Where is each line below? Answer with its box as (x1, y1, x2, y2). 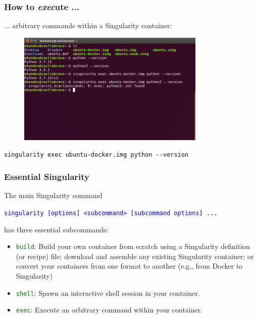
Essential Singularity (4, 170, 89, 182)
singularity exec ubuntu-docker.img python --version (4, 151, 189, 159)
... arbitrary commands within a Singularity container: (4, 20, 172, 31)
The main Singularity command (4, 190, 102, 201)
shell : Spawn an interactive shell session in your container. (16, 287, 200, 298)
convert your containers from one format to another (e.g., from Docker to (16, 261, 243, 271)
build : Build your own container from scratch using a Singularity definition (16, 241, 250, 251)
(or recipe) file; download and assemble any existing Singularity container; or (16, 250, 254, 261)
